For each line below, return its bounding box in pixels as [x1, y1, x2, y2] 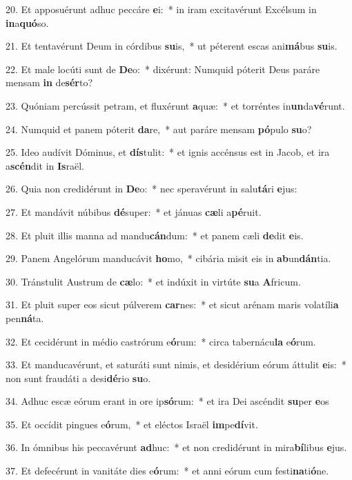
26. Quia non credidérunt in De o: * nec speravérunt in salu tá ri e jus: [6, 181, 297, 196]
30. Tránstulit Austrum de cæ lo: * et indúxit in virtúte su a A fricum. [6, 274, 301, 288]
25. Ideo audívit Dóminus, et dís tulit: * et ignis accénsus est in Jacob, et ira [6, 145, 330, 159]
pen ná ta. [6, 310, 44, 325]
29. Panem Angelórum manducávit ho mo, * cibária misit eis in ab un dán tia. [6, 251, 331, 266]
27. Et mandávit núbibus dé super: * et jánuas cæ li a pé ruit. [6, 204, 262, 219]
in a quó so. [6, 15, 49, 30]
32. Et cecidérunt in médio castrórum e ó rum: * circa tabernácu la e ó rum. [6, 334, 316, 348]
